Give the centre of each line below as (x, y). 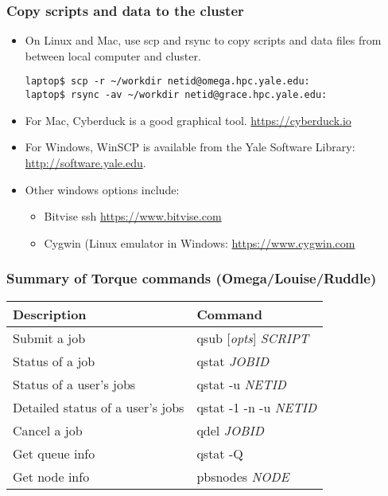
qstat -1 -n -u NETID (257, 407)
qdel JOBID (230, 430)
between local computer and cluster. (113, 55)
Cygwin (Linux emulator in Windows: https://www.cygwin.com (200, 242)
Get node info (51, 476)
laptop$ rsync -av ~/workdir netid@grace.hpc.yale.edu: (176, 95)
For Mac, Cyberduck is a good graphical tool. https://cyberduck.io (188, 120)
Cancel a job (48, 430)
